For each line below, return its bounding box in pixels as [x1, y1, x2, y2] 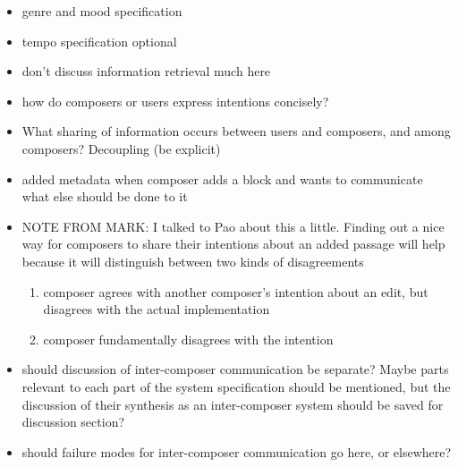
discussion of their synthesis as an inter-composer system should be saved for [21, 395, 444, 413]
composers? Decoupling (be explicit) [21, 139, 221, 157]
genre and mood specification [21, 2, 182, 20]
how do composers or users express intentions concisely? [21, 91, 329, 110]
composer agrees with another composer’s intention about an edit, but [43, 282, 428, 301]
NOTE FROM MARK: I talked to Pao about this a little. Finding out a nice [21, 217, 445, 235]
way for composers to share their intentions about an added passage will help [21, 234, 445, 253]
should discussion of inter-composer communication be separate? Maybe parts [21, 360, 449, 378]
